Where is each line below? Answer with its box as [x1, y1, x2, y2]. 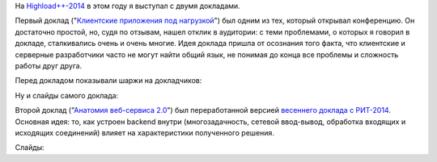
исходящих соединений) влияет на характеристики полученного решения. [15, 127, 275, 137]
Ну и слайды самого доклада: [15, 90, 119, 100]
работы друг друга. [15, 60, 83, 70]
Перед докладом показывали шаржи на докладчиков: [15, 76, 202, 85]
